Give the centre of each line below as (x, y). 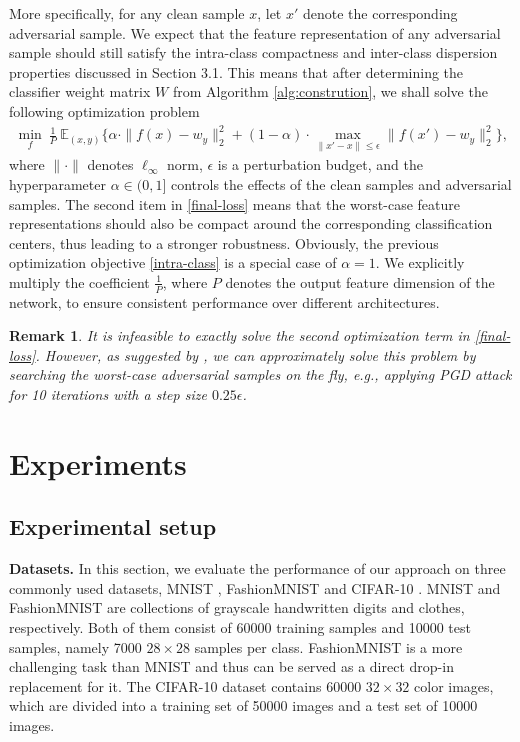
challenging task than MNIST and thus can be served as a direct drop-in (231, 666)
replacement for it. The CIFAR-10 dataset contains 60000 (185, 685)
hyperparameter (57, 183)
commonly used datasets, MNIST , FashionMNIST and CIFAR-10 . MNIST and (255, 587)
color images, (454, 685)
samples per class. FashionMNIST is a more (328, 646)
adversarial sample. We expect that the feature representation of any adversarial (255, 32)
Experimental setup (113, 526)
